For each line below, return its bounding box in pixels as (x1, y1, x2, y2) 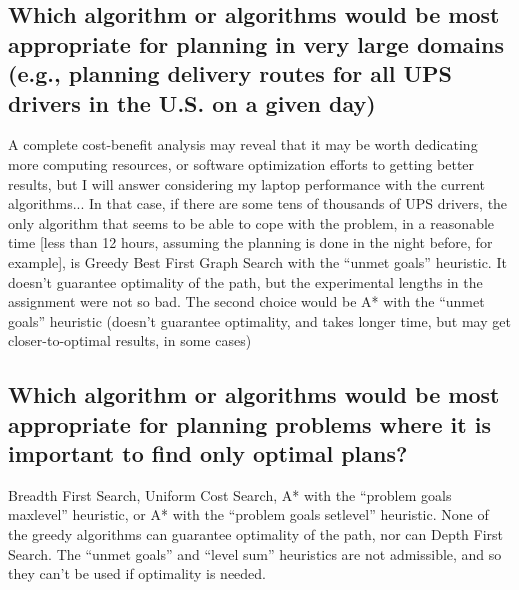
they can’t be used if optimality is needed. (8, 563, 266, 584)
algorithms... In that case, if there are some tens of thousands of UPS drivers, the (8, 193, 508, 214)
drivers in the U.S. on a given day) (8, 87, 376, 118)
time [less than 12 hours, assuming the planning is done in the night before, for (8, 232, 493, 253)
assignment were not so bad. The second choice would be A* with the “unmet (8, 291, 485, 312)
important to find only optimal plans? (8, 438, 408, 469)
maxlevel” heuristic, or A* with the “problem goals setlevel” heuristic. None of (8, 504, 489, 525)
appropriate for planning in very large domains (8, 28, 504, 59)
